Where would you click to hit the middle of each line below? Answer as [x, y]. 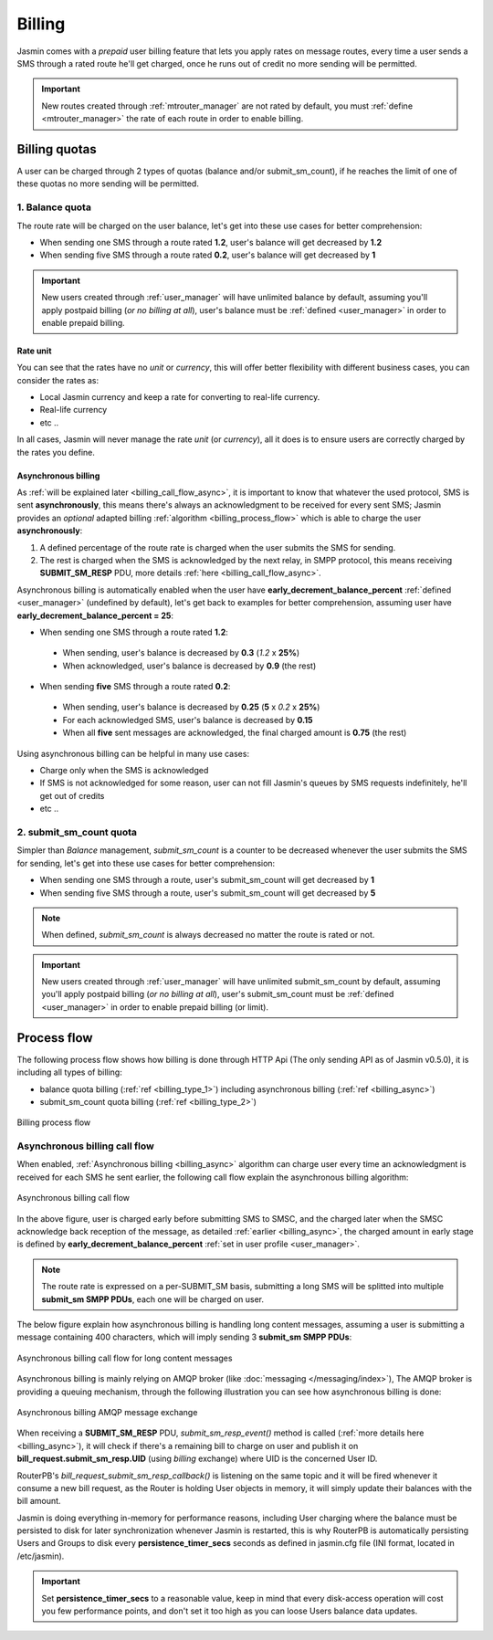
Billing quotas [57, 149]
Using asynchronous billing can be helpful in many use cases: [133, 753]
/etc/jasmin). [41, 1556]
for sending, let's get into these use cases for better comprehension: [146, 863]
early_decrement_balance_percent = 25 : [95, 615]
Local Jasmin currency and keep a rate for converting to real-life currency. [180, 397]
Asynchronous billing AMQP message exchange [107, 1412]
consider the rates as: [58, 380]
